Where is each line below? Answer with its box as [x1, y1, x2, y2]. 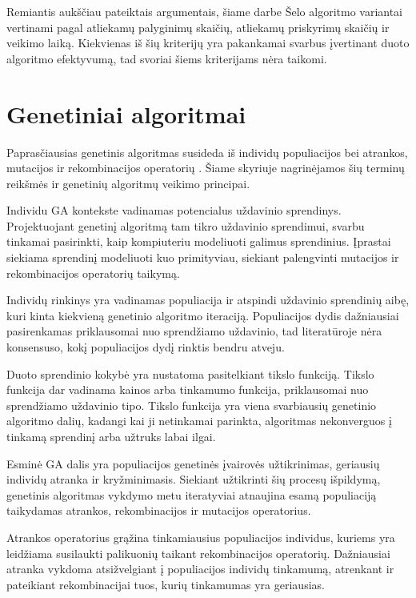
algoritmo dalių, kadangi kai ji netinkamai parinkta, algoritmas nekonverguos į [6, 412, 392, 429]
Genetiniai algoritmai [6, 97, 246, 130]
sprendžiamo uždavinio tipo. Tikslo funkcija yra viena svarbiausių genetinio [6, 396, 377, 413]
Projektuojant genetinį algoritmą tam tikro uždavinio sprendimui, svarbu [6, 217, 365, 234]
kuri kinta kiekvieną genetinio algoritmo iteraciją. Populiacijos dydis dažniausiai [6, 307, 399, 323]
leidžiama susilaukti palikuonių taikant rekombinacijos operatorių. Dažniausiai [6, 544, 390, 561]
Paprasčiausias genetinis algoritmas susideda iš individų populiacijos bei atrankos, [6, 143, 408, 160]
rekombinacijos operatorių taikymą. [6, 264, 180, 281]
